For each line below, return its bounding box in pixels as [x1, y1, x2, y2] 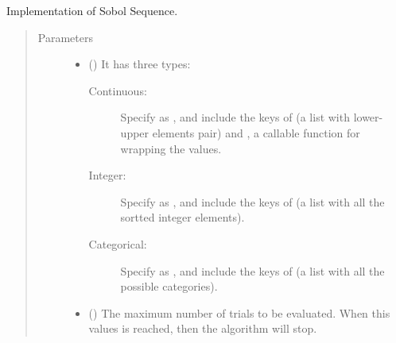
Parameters [37, 29, 93, 45]
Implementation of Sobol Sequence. [6, 2, 178, 18]
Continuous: [88, 82, 147, 98]
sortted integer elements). [120, 209, 245, 225]
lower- [353, 109, 383, 125]
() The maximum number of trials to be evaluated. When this [88, 304, 390, 321]
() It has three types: [88, 56, 191, 72]
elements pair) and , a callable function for [152, 124, 360, 141]
